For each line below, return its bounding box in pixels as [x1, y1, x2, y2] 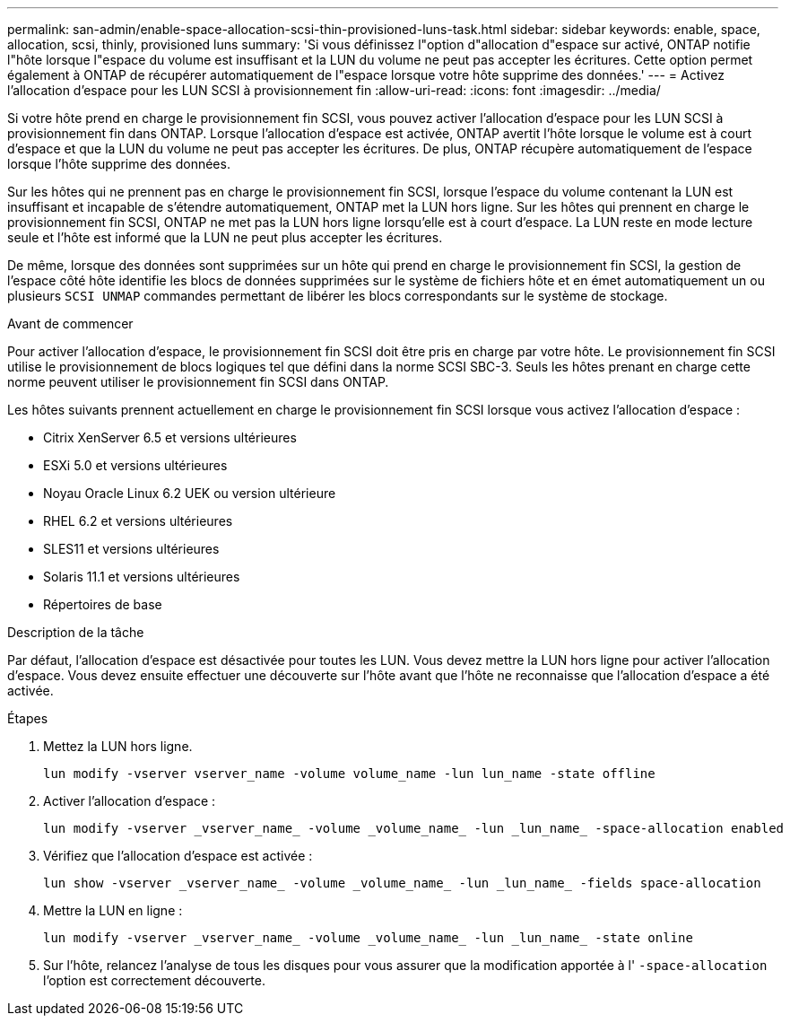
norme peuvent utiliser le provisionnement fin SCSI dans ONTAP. [7, 374, 389, 389]
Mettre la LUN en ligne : [43, 903, 183, 918]
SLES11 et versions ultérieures [43, 541, 220, 556]
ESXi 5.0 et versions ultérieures [43, 458, 228, 473]
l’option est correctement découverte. [43, 973, 265, 988]
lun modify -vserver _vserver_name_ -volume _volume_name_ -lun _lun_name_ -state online [43, 931, 693, 945]
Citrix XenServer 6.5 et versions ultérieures [43, 430, 297, 445]
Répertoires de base [43, 597, 162, 612]
